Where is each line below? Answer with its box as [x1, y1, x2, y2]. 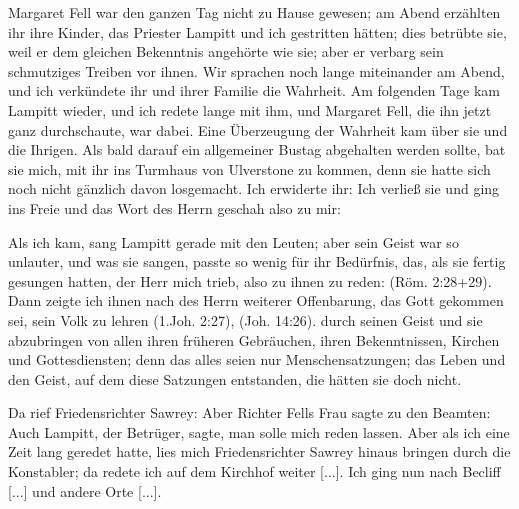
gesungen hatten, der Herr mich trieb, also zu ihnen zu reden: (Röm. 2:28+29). [8, 270, 492, 291]
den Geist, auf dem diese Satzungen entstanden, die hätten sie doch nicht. [8, 368, 462, 389]
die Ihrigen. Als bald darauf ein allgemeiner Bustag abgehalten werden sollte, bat [8, 139, 506, 160]
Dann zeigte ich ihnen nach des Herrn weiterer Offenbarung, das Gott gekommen [8, 290, 504, 311]
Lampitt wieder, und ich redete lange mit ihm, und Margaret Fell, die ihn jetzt [8, 99, 492, 120]
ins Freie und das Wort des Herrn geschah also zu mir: [8, 197, 341, 218]
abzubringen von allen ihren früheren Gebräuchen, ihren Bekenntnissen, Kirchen [8, 329, 500, 350]
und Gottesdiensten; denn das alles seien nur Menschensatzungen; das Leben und [8, 349, 506, 370]
